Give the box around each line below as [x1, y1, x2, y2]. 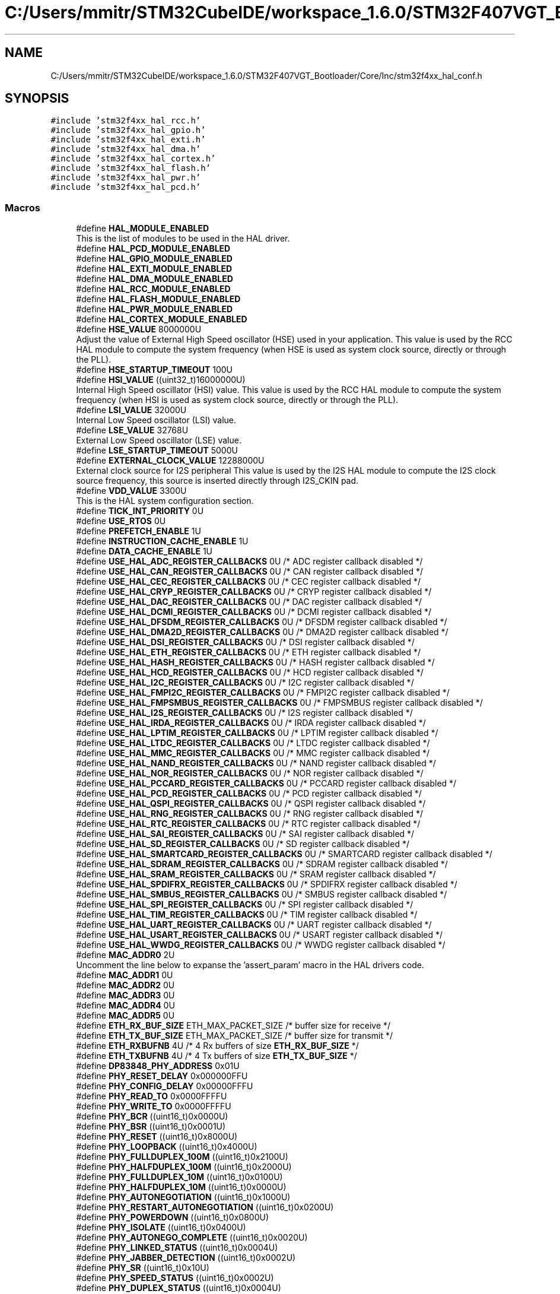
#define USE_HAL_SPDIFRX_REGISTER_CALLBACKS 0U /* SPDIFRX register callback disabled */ [76, 879, 457, 890]
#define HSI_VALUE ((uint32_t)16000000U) [76, 375, 246, 385]
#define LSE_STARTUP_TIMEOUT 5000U [76, 445, 238, 456]
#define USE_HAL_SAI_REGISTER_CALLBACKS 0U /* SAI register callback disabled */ [76, 829, 415, 839]
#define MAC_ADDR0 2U [76, 950, 175, 960]
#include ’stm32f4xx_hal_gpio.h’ [50, 125, 206, 135]
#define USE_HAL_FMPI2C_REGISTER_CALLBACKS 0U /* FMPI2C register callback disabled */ [76, 687, 450, 698]
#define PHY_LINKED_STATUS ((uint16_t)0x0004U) [76, 1242, 278, 1253]
